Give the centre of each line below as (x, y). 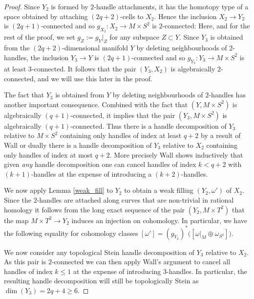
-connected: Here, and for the (206, 26)
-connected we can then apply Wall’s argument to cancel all (141, 262)
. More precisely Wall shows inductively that (176, 154)
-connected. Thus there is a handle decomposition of (148, 126)
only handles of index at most (48, 154)
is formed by (70, 6)
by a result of (221, 135)
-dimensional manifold (95, 48)
